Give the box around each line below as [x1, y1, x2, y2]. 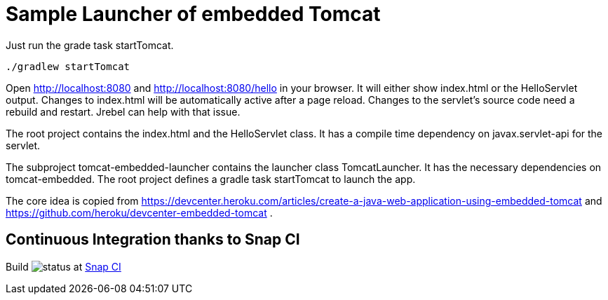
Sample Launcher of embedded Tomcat [6, 2, 381, 26]
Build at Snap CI [6, 260, 121, 273]
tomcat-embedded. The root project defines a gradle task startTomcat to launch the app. [6, 172, 416, 185]
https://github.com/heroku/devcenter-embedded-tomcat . [6, 206, 273, 219]
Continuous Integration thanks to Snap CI [6, 231, 300, 249]
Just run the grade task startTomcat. [6, 39, 174, 51]
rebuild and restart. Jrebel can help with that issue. [6, 105, 241, 118]
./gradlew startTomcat [6, 60, 130, 72]
